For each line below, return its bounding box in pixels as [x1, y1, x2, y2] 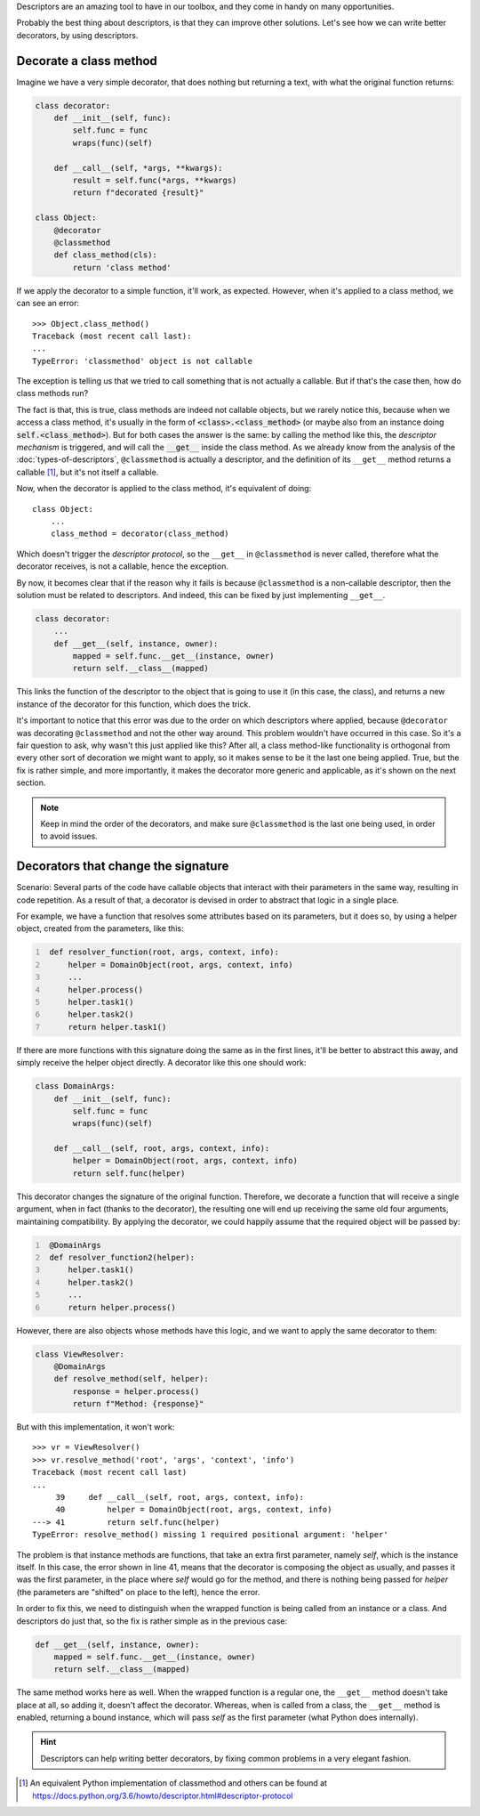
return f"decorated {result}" [72, 188, 204, 198]
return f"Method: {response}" [72, 1398, 204, 1409]
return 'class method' [72, 263, 172, 272]
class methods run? [16, 388, 89, 399]
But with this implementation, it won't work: [16, 1422, 175, 1432]
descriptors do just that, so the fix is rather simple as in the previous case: [16, 1616, 288, 1626]
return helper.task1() [68, 1022, 167, 1032]
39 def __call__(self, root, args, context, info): [55, 1492, 304, 1503]
